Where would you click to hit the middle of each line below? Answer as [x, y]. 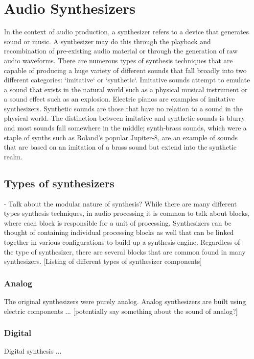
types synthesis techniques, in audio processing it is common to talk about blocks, [127, 213]
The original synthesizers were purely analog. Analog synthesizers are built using [125, 301]
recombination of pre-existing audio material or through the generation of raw [121, 51]
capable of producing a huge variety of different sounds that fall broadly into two [125, 70]
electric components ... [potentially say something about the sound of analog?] [121, 311]
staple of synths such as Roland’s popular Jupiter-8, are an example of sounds [121, 137]
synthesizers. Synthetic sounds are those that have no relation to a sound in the [123, 108]
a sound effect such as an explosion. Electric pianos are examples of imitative [119, 99]
